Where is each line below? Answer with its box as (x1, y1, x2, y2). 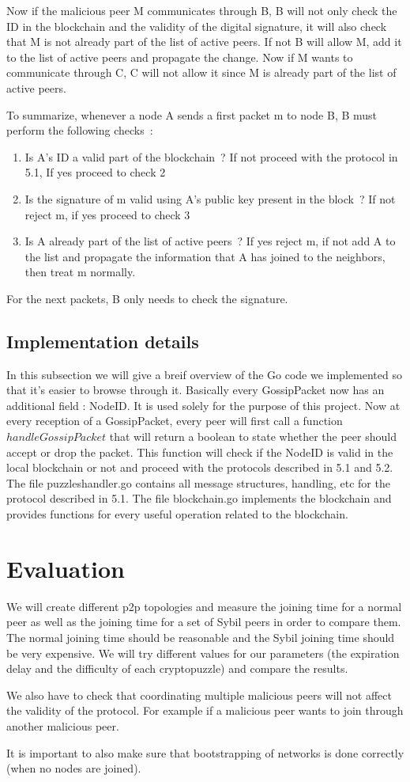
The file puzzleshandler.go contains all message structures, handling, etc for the (6, 474, 390, 491)
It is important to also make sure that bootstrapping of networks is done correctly (6, 744, 404, 761)
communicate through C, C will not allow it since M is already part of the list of (6, 64, 397, 81)
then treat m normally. (24, 264, 136, 280)
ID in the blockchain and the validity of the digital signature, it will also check (6, 17, 387, 34)
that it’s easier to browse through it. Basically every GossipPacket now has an (6, 382, 385, 398)
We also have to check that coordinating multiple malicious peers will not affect (6, 686, 392, 703)
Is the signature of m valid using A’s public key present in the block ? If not (24, 190, 396, 207)
